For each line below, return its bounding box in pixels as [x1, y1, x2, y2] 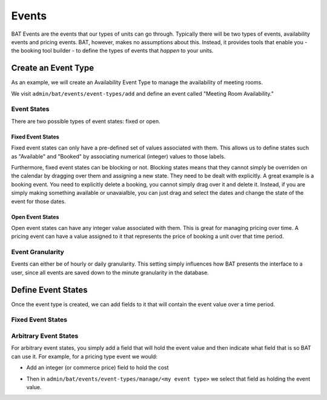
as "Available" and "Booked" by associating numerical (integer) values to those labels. [11, 152, 226, 160]
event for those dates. [11, 197, 67, 205]
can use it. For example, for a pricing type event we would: [11, 353, 157, 360]
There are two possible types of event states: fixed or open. [11, 117, 160, 125]
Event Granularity [11, 248, 65, 257]
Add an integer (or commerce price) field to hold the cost [26, 364, 169, 372]
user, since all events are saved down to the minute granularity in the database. [11, 269, 209, 276]
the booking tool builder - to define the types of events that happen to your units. [11, 47, 214, 54]
